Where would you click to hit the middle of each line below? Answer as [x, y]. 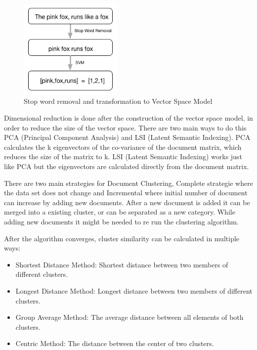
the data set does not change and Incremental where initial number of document [126, 193]
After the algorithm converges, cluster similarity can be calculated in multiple [122, 238]
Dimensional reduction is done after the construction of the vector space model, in [128, 118]
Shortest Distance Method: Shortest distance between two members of [122, 264]
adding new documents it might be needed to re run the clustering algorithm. [121, 222]
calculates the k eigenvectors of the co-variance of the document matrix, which [123, 147]
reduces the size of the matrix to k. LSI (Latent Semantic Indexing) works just [123, 156]
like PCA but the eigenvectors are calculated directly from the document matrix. [127, 166]
